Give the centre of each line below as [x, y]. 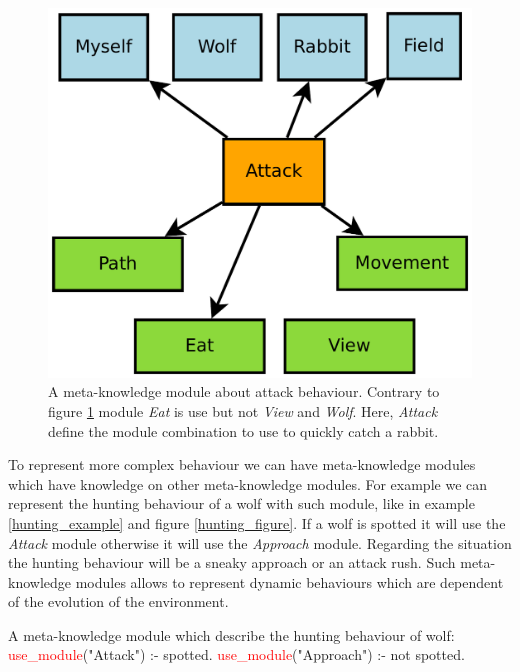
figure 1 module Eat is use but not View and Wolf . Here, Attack [243, 410]
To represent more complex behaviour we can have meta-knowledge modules [242, 464]
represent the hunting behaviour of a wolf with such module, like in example [241, 503]
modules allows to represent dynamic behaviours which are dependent [289, 581]
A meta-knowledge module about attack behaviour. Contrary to [244, 391]
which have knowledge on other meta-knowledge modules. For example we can [248, 483]
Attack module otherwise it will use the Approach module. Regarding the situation [260, 542]
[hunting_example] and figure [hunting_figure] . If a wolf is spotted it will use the [257, 522]
